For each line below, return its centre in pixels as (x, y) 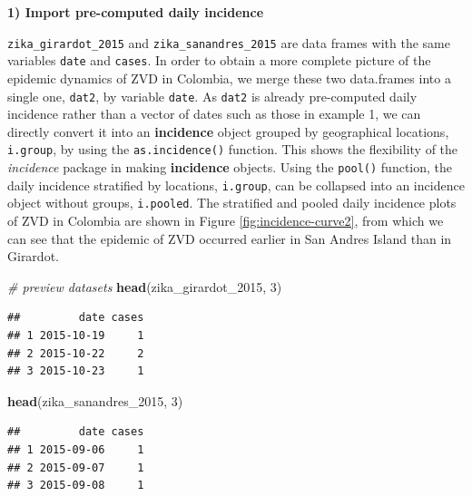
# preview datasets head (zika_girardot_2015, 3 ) (145, 286)
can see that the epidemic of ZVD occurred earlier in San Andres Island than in (230, 238)
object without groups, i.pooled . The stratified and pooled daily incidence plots (232, 203)
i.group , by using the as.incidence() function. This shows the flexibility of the (233, 149)
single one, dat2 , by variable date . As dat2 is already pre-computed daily (212, 96)
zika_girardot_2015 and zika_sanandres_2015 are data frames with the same (229, 42)
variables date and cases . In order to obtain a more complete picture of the (219, 60)
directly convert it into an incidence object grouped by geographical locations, (228, 131)
